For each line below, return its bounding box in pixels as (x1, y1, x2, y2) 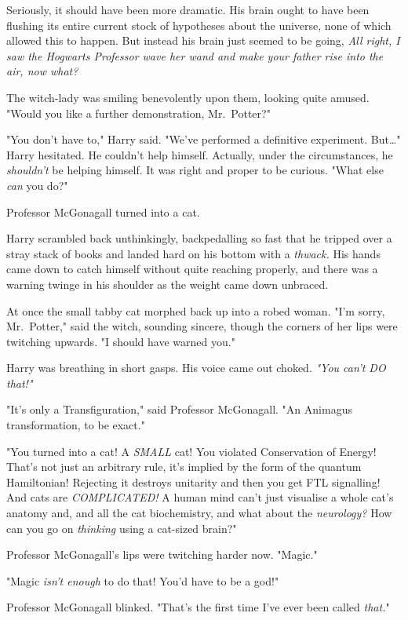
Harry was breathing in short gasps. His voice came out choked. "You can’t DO (6, 359, 386, 376)
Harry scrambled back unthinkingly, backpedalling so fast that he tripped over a (6, 230, 392, 246)
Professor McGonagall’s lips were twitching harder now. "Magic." (6, 546, 318, 563)
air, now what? (6, 63, 78, 79)
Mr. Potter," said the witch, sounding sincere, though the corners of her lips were (6, 318, 398, 334)
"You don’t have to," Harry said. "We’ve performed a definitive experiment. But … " (6, 131, 401, 148)
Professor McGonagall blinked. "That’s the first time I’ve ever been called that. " (6, 599, 390, 615)
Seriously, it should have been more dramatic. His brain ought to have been (6, 2, 370, 17)
